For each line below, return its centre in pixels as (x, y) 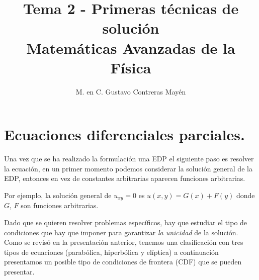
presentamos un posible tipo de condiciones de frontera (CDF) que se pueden (123, 262)
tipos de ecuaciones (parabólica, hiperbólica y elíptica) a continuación (111, 252)
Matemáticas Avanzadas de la (131, 48)
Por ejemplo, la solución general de (58, 195)
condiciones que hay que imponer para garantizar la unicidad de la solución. (121, 232)
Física (131, 67)
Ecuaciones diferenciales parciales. (124, 134)
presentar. (19, 272)
